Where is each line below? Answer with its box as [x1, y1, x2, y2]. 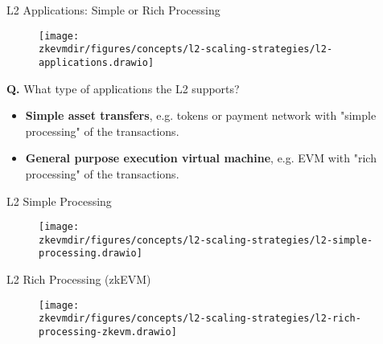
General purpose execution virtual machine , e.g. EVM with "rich [25, 149, 377, 166]
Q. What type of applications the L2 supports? [6, 80, 240, 96]
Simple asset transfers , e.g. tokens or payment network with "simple [25, 107, 377, 124]
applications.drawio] [39, 56, 154, 68]
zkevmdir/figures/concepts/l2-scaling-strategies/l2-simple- [39, 234, 373, 246]
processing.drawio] [39, 248, 142, 260]
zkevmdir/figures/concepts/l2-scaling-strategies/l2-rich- [39, 313, 361, 325]
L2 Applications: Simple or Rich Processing [6, 2, 220, 18]
